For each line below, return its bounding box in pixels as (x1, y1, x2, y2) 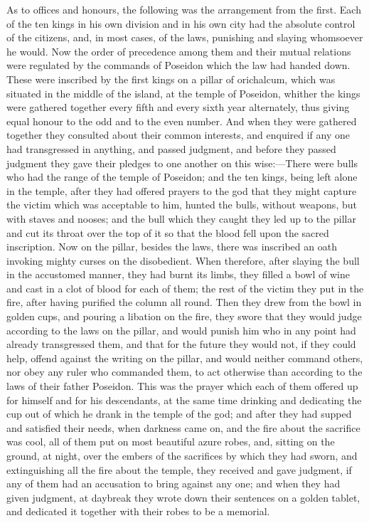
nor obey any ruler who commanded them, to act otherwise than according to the (6, 364, 363, 379)
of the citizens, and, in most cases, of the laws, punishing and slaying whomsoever (6, 30, 363, 45)
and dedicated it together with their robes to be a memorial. (6, 504, 270, 519)
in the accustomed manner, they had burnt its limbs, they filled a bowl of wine (6, 267, 350, 282)
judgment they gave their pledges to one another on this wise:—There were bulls (6, 155, 358, 170)
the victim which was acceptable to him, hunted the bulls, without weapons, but (6, 197, 357, 212)
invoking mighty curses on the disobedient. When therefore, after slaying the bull (6, 253, 360, 268)
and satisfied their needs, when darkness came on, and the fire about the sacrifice (6, 420, 360, 435)
